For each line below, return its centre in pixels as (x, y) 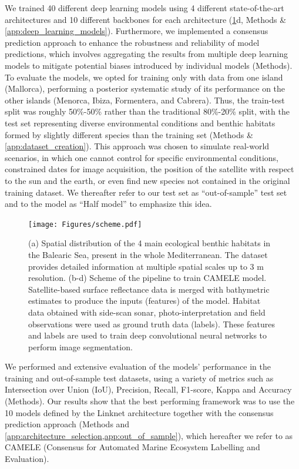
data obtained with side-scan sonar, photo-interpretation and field (147, 312)
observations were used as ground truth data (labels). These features (152, 324)
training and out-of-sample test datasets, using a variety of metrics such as (139, 378)
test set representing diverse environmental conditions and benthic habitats (140, 123)
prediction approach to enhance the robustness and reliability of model (132, 42)
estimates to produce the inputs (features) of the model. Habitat (145, 301)
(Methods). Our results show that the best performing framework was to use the (150, 401)
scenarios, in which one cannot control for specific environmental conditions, (142, 157)
